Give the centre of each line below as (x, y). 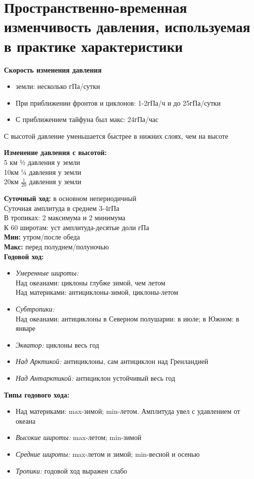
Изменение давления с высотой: (55, 152)
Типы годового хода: (37, 394)
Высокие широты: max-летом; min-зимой (78, 437)
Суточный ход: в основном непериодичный (70, 198)
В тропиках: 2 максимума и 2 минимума (65, 218)
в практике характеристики (93, 46)
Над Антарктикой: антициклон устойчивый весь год (95, 378)
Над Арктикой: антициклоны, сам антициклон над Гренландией (112, 361)
